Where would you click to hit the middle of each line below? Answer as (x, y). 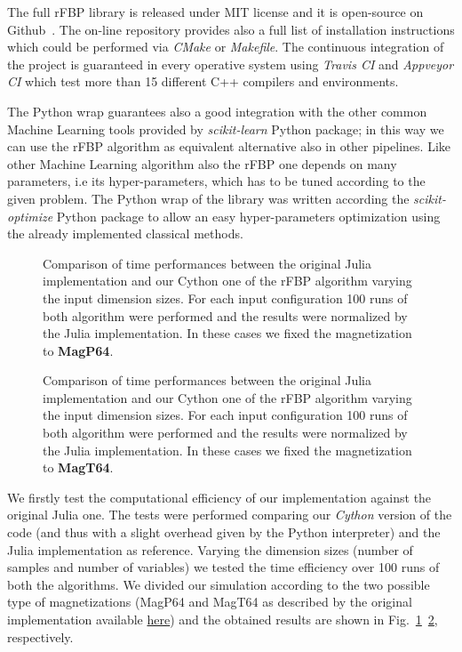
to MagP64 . (78, 350)
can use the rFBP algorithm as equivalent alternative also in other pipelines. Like (229, 146)
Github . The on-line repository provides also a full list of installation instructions (231, 29)
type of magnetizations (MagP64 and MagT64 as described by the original (210, 602)
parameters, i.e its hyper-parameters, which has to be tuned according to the (216, 181)
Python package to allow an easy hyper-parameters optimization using (248, 216)
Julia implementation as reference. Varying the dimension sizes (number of (210, 549)
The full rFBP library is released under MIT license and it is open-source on (215, 12)
